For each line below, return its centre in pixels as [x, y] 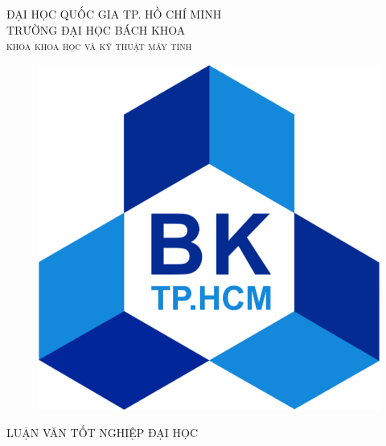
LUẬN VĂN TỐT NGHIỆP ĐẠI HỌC [103, 432]
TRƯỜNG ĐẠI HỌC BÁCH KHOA [96, 29]
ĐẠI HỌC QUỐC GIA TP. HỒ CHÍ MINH [114, 14]
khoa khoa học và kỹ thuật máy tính [99, 45]
